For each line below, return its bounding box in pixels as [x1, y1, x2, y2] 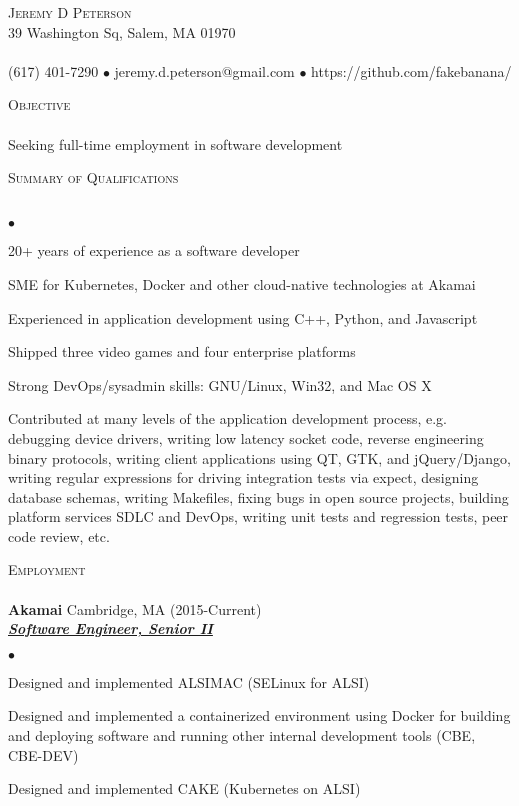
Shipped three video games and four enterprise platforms [8, 341, 356, 362]
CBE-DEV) [8, 744, 79, 765]
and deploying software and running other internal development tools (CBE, [8, 725, 476, 746]
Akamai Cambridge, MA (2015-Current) [8, 598, 262, 619]
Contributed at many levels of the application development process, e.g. [8, 408, 447, 429]
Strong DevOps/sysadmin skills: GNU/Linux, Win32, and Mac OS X [8, 374, 432, 395]
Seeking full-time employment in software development [8, 133, 343, 154]
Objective [8, 94, 71, 115]
